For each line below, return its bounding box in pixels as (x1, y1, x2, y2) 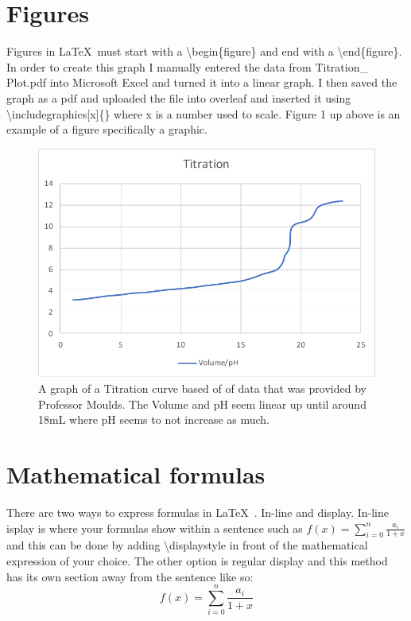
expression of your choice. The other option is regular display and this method (6, 552, 388, 569)
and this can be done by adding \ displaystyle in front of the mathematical (6, 537, 368, 553)
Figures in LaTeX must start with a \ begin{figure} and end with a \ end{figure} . (6, 43, 402, 60)
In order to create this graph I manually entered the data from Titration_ (6, 58, 368, 75)
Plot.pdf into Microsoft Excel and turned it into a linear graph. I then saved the (6, 74, 397, 91)
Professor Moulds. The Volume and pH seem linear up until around (38, 395, 366, 412)
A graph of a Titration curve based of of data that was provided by (38, 380, 366, 397)
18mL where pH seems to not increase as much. (38, 411, 270, 428)
